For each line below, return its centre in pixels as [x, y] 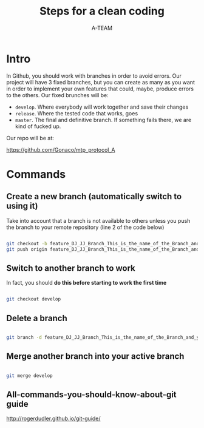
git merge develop [29, 375]
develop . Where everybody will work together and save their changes [102, 107]
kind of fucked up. [38, 126]
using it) [22, 206]
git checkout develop [34, 299]
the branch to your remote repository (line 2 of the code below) [85, 227]
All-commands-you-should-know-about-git [92, 394]
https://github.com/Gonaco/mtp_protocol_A [61, 149]
